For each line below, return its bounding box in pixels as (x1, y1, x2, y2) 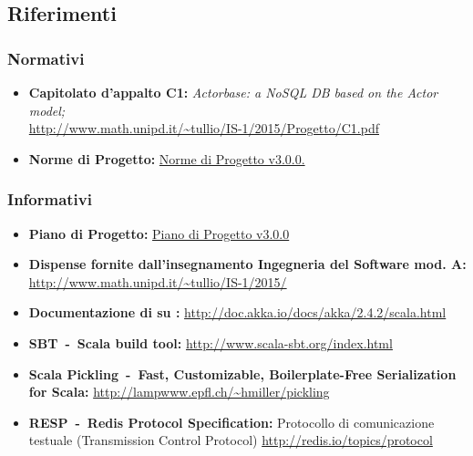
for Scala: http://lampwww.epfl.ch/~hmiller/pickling (28, 382, 330, 401)
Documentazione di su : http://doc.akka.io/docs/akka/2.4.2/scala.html (28, 303, 447, 322)
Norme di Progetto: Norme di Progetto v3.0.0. (28, 149, 305, 168)
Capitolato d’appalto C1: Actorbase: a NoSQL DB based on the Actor (28, 83, 438, 101)
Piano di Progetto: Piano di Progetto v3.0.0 (28, 223, 290, 243)
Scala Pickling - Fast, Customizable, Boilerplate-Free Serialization (28, 364, 457, 383)
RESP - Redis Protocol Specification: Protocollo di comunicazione (28, 412, 435, 431)
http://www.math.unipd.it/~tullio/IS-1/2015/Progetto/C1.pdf (28, 119, 379, 138)
